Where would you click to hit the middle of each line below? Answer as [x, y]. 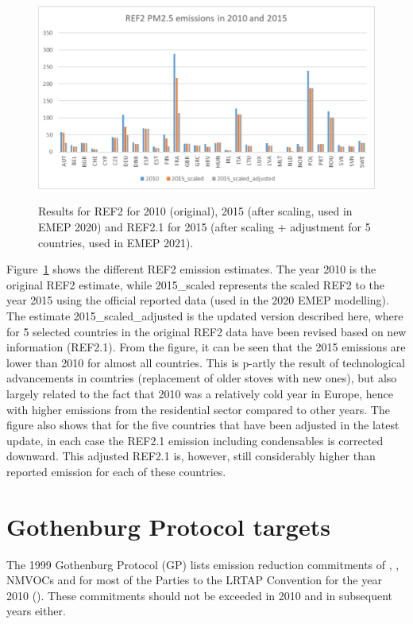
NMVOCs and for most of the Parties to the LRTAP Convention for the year [194, 580]
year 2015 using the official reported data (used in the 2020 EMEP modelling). [198, 300]
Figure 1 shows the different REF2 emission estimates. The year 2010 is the [191, 269]
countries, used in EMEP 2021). [116, 242]
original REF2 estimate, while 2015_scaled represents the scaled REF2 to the [196, 284]
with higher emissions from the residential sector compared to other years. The [198, 409]
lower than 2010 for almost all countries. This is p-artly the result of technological [206, 362]
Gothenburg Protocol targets [168, 526]
